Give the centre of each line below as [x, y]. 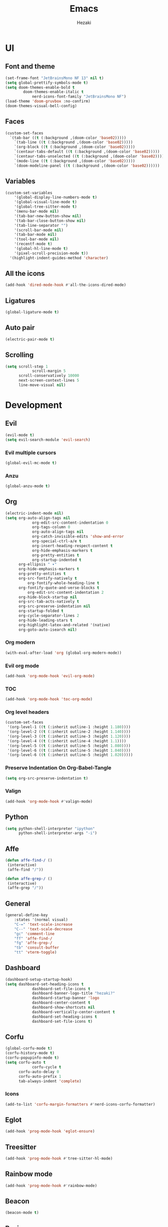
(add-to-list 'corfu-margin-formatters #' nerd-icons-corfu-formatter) [80, 1104]
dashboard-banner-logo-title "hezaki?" [73, 993]
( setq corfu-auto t [25, 1062]
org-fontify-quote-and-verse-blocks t [59, 588]
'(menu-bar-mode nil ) [36, 211]
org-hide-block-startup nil [48, 597]
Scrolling [19, 355]
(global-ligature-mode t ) [32, 312]
